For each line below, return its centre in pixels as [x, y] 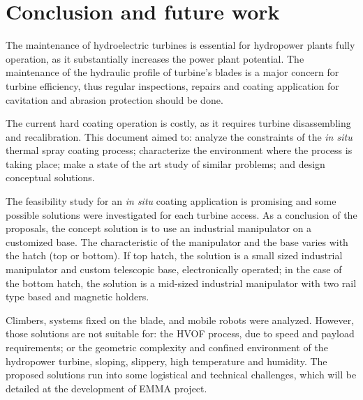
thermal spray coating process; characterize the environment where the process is [179, 150]
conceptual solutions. [50, 177]
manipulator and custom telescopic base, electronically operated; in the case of [174, 269]
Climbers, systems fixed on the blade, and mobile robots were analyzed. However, [180, 320]
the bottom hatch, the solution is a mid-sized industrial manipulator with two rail [181, 283]
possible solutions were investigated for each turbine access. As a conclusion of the [181, 214]
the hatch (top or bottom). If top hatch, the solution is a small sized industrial [174, 255]
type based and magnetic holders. [77, 297]
